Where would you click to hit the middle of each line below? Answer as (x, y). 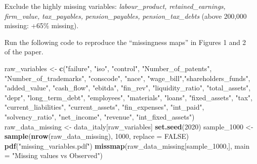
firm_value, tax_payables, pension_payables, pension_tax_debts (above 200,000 (126, 16)
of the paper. (24, 52)
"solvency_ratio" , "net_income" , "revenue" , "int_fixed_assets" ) (100, 116)
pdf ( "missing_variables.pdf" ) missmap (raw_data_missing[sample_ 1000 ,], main (127, 145)
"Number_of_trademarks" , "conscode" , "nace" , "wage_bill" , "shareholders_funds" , (128, 78)
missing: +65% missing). (42, 25)
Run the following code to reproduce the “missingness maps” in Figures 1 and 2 (125, 42)
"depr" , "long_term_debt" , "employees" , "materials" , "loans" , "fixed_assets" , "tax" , (128, 97)
